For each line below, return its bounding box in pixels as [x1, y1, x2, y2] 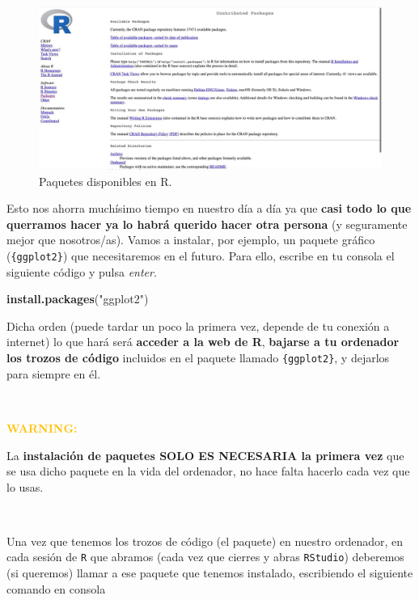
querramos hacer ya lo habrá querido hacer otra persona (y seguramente [6, 215, 408, 232]
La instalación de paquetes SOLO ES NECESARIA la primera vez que [6, 446, 404, 463]
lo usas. [6, 478, 44, 495]
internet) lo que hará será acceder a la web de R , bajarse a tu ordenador [6, 333, 400, 350]
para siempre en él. [6, 365, 101, 382]
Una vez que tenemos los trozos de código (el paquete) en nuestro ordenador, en [6, 532, 404, 549]
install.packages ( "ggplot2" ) [6, 290, 149, 307]
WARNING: [6, 419, 78, 436]
